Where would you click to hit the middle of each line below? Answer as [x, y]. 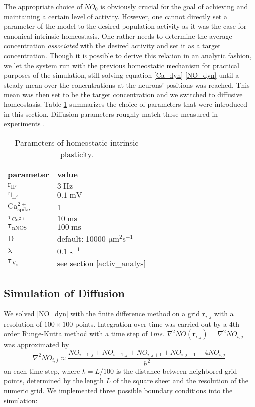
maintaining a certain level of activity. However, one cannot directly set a [116, 16]
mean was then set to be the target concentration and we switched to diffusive [123, 94]
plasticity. [77, 154]
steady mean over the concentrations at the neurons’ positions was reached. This [127, 84]
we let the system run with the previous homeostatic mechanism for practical [122, 65]
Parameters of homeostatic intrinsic [77, 142]
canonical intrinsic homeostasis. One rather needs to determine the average [118, 36]
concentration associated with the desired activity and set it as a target [112, 46]
